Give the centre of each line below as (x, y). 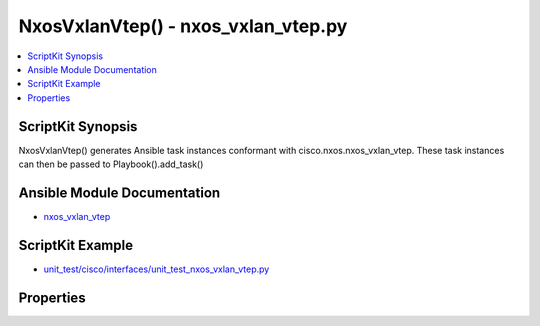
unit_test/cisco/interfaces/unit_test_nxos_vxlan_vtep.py (156, 269)
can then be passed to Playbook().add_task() (111, 164)
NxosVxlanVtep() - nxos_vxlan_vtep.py (183, 26)
